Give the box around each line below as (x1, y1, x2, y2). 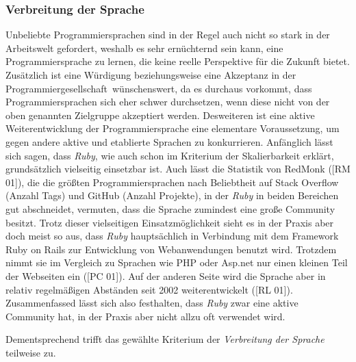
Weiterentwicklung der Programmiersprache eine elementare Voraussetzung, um (5, 121, 340, 135)
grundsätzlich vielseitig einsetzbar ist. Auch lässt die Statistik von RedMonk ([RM (5, 161, 351, 176)
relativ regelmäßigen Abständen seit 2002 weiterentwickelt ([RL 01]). (5, 282, 293, 296)
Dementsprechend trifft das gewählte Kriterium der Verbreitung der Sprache (5, 332, 325, 346)
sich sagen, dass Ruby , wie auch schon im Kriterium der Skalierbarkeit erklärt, (5, 148, 334, 162)
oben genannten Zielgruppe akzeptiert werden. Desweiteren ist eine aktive (5, 107, 315, 122)
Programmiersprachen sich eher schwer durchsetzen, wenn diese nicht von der (5, 94, 330, 109)
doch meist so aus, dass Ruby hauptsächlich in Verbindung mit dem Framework (5, 229, 339, 243)
